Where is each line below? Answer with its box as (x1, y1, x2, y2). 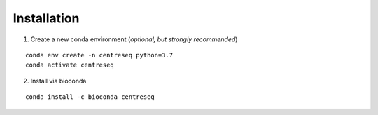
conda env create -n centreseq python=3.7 (25, 51, 174, 59)
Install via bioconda (30, 76, 87, 85)
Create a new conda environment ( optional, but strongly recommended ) (30, 35, 238, 43)
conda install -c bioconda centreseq (25, 93, 155, 101)
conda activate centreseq (25, 61, 115, 69)
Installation (13, 11, 80, 26)
